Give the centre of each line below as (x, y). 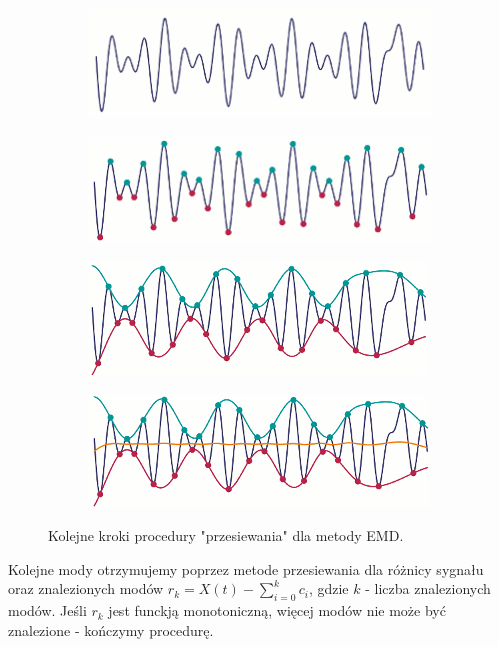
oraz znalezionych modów (86, 588)
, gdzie (328, 588)
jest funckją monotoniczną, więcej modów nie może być (277, 610)
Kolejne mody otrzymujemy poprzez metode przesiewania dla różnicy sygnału (246, 568)
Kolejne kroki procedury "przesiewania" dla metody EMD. (226, 535)
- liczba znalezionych (428, 588)
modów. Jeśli (47, 610)
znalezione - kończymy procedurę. (111, 629)
